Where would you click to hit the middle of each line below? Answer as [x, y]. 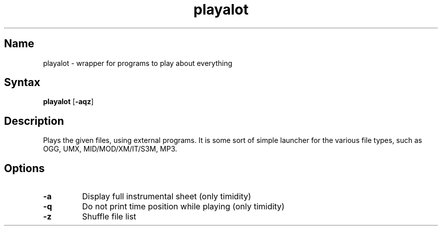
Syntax [22, 83]
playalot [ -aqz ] [68, 102]
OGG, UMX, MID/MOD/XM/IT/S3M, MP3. [110, 149]
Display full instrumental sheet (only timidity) [167, 197]
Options [24, 168]
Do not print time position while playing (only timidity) [183, 207]
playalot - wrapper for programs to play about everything [138, 63]
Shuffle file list [109, 217]
